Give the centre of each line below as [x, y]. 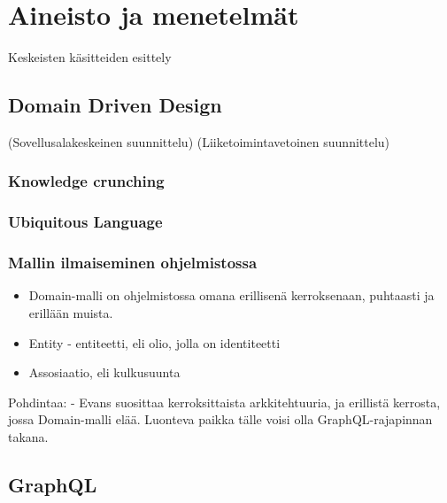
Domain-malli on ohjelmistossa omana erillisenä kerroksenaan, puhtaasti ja [231, 295]
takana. [28, 436]
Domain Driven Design [115, 105]
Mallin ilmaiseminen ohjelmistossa [133, 263]
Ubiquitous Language [85, 222]
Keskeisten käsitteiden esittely [90, 57]
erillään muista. [71, 313]
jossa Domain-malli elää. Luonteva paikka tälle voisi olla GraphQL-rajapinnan [220, 419]
